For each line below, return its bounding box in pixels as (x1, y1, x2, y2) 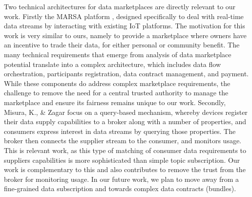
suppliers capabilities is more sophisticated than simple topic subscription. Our (4, 154, 240, 165)
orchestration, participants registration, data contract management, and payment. (4, 68, 249, 79)
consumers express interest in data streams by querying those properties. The (4, 126, 236, 136)
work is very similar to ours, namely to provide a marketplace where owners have (4, 30, 247, 40)
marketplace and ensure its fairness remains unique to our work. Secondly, (4, 97, 226, 107)
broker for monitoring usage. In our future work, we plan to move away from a (4, 174, 239, 184)
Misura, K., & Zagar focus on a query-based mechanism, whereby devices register (4, 107, 248, 117)
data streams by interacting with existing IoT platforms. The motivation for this (4, 21, 245, 31)
